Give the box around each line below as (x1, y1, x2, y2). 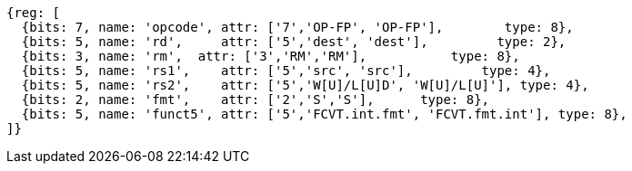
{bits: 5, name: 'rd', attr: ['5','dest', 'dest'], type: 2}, (21, 34, 567, 49)
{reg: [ (6, 5, 61, 20)
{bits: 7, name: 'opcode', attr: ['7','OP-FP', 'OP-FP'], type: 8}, (21, 20, 574, 34)
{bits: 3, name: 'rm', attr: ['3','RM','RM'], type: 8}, (21, 49, 520, 63)
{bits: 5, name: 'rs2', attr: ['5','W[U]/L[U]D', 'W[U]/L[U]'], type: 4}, (21, 78, 589, 92)
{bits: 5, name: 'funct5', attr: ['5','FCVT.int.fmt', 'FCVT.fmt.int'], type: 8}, (21, 107, 627, 121)
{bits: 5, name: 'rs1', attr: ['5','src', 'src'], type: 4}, (21, 63, 551, 78)
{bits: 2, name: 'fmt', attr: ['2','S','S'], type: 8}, (21, 92, 490, 107)
